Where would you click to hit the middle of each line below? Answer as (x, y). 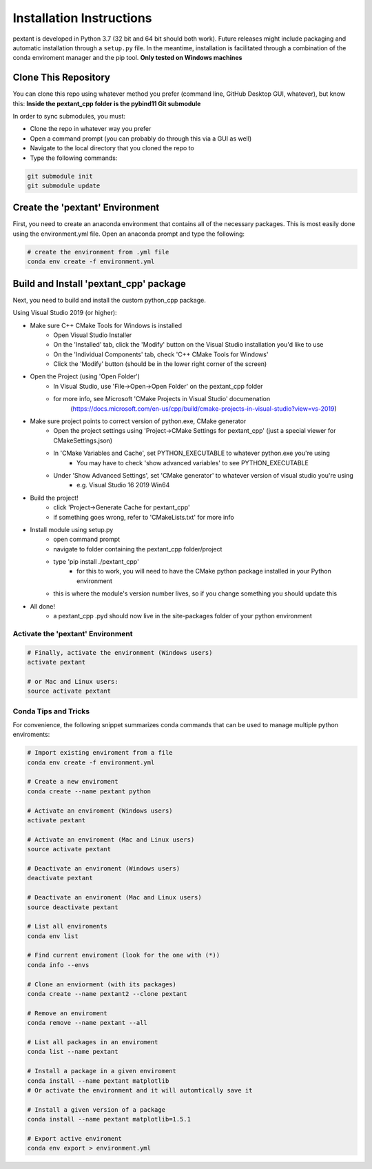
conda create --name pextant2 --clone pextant (107, 994)
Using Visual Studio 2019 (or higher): (65, 313)
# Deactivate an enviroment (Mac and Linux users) (115, 897)
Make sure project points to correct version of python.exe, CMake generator (138, 421)
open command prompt (87, 539)
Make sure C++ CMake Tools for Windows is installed (106, 325)
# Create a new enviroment (73, 782)
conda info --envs (58, 965)
